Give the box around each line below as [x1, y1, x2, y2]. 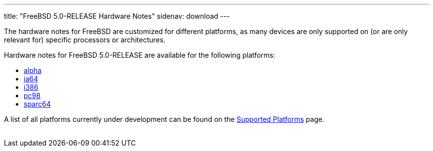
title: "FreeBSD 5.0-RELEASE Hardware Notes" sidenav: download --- [4, 12, 230, 20]
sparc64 [24, 100, 51, 108]
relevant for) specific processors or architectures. [4, 36, 166, 44]
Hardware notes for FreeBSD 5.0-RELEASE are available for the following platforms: [4, 51, 275, 59]
